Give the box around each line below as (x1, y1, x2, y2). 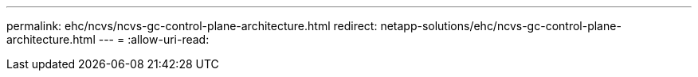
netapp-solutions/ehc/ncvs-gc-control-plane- (380, 19, 622, 33)
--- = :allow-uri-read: (98, 33, 210, 46)
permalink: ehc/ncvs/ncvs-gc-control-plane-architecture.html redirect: (6, 19, 378, 33)
